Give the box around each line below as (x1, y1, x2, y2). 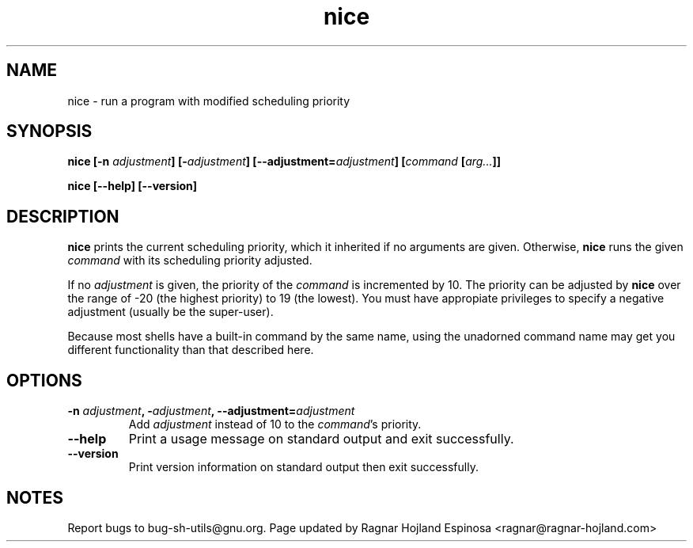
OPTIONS (6, 370, 82, 390)
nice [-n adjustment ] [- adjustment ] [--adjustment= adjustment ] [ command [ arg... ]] (67, 154, 502, 169)
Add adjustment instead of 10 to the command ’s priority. (128, 417, 422, 432)
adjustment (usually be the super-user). (67, 305, 274, 319)
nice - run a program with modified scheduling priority (67, 93, 350, 108)
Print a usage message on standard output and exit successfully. (128, 431, 514, 447)
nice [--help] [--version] (67, 179, 198, 193)
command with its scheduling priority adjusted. (67, 253, 312, 268)
